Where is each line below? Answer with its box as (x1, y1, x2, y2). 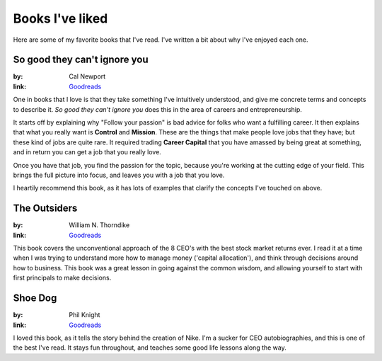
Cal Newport (69, 72, 106, 81)
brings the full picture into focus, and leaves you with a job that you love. (13, 171, 225, 179)
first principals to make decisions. (13, 273, 112, 282)
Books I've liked (13, 11, 108, 26)
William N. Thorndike (69, 221, 130, 229)
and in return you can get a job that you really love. (13, 148, 162, 156)
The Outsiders (13, 202, 78, 214)
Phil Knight (69, 311, 100, 319)
